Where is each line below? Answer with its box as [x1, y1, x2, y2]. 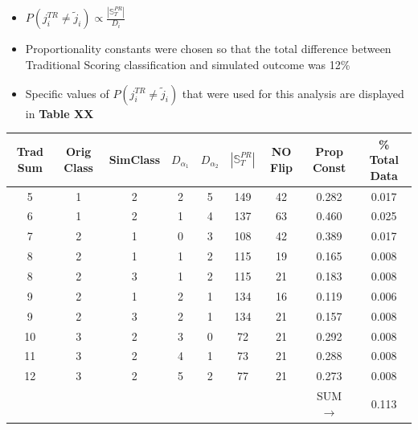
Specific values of [25, 84, 109, 101]
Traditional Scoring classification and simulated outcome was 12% [25, 55, 350, 72]
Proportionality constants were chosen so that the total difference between [25, 40, 391, 57]
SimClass [109, 151, 161, 168]
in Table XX [25, 104, 94, 121]
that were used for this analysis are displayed [182, 84, 404, 101]
